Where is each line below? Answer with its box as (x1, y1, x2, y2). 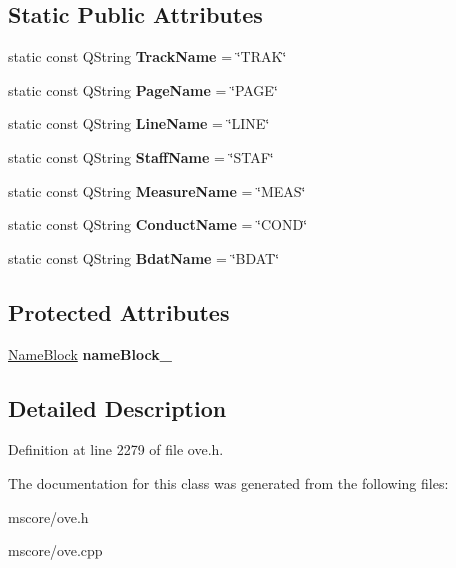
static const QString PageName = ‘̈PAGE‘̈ (8, 79, 278, 100)
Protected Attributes (8, 296, 230, 327)
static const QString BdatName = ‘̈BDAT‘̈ (8, 247, 280, 268)
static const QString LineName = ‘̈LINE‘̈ (8, 113, 270, 134)
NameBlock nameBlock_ (8, 343, 172, 364)
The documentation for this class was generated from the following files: (8, 472, 449, 493)
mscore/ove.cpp (8, 540, 103, 561)
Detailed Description (8, 392, 227, 423)
